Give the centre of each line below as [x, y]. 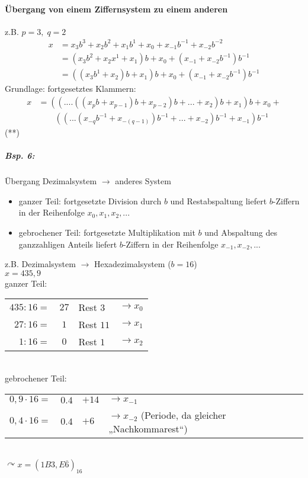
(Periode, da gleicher [183, 415]
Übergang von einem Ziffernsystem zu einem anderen [116, 9]
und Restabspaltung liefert [219, 200]
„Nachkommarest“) [148, 428]
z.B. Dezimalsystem [40, 264]
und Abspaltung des [241, 232]
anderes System [143, 181]
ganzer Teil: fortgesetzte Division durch [90, 200]
